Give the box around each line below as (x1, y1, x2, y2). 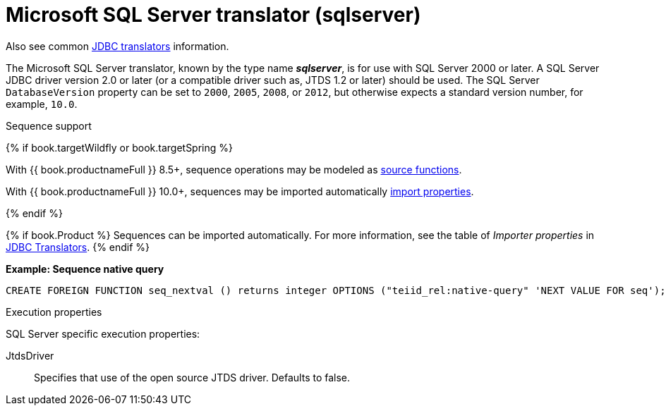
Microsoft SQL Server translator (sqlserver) (6, 3, 421, 27)
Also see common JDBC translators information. (6, 39, 229, 52)
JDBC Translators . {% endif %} (6, 240, 150, 253)
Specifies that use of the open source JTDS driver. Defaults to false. (34, 371, 351, 384)
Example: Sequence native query (6, 262, 164, 275)
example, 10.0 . (6, 97, 78, 110)
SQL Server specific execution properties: (6, 327, 200, 340)
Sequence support (6, 119, 92, 132)
